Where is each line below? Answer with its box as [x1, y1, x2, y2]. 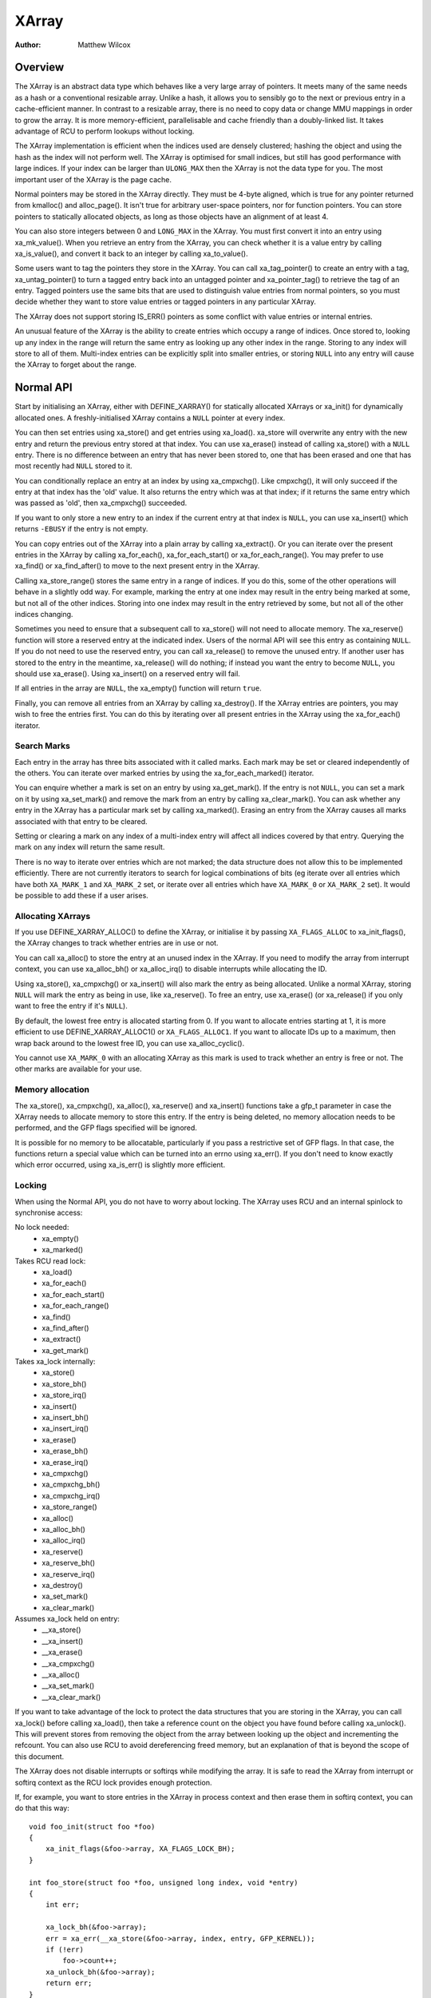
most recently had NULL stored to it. [14, 461, 133, 471]
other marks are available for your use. [14, 1064, 142, 1074]
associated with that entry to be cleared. [14, 816, 148, 826]
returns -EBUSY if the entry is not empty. [14, 524, 148, 534]
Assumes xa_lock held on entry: [14, 1614, 120, 1624]
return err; [45, 1979, 93, 1988]
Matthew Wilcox [77, 40, 131, 50]
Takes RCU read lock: [14, 1256, 86, 1266]
